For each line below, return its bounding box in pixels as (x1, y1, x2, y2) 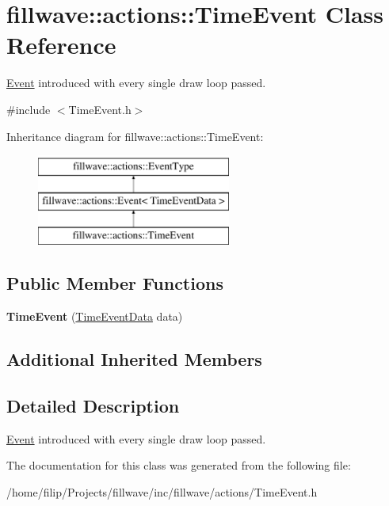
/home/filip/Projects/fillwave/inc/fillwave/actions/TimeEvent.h (6, 484, 318, 500)
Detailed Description (6, 394, 180, 418)
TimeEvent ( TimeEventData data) (6, 308, 183, 325)
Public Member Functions (6, 271, 223, 295)
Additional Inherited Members (6, 347, 262, 371)
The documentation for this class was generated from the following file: (6, 457, 351, 474)
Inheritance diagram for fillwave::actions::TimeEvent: (6, 127, 264, 144)
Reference (6, 29, 116, 61)
